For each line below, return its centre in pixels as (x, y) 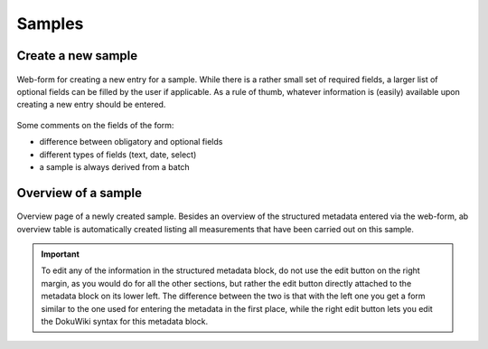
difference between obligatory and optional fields (131, 142)
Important (61, 254)
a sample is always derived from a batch (114, 166)
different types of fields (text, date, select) (118, 155)
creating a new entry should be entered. (91, 105)
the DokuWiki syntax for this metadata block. (125, 322)
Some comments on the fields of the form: (95, 125)
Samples (50, 24)
